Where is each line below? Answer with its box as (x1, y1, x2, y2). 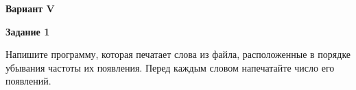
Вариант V (5, 1, 55, 15)
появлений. (5, 74, 51, 88)
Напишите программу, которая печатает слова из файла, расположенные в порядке (5, 47, 351, 61)
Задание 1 (5, 24, 50, 38)
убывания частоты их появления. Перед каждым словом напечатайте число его (5, 60, 335, 74)
